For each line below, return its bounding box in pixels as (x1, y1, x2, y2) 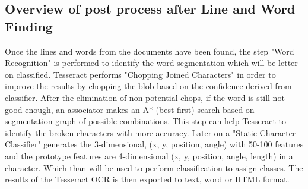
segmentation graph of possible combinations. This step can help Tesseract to (5, 115, 286, 127)
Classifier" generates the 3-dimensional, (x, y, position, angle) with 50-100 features (5, 138, 304, 150)
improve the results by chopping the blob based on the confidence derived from (5, 80, 292, 92)
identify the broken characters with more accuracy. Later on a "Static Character (5, 126, 296, 138)
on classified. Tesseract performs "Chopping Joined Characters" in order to (5, 68, 276, 80)
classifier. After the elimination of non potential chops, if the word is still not (5, 91, 285, 103)
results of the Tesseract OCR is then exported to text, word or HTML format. (5, 173, 290, 185)
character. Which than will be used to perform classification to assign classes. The (5, 161, 303, 174)
